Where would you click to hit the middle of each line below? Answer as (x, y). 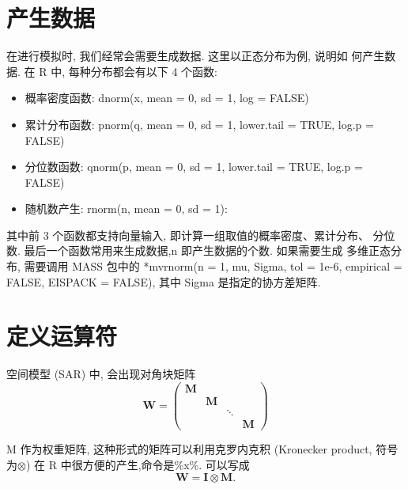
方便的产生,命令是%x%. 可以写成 (166, 464)
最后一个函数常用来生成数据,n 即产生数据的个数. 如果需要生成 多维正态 (208, 250)
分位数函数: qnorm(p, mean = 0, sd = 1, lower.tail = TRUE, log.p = (194, 167)
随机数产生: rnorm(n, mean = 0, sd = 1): (126, 208)
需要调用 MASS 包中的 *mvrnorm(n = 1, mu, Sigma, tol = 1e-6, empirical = (213, 266)
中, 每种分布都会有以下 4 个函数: (134, 71)
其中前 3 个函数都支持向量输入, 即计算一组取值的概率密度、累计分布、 (188, 235)
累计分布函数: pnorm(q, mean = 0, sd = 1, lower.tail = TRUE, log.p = (199, 124)
